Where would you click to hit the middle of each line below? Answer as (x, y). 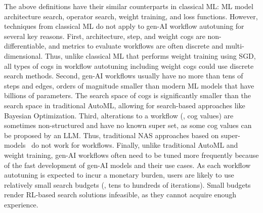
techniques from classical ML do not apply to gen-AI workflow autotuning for (124, 26)
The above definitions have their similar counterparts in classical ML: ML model (129, 6)
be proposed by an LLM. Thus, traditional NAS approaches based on (112, 135)
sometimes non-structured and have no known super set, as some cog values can (128, 125)
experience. (21, 204)
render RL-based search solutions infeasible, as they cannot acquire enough (120, 195)
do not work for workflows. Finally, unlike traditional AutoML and (135, 145)
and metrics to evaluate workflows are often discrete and (136, 46)
